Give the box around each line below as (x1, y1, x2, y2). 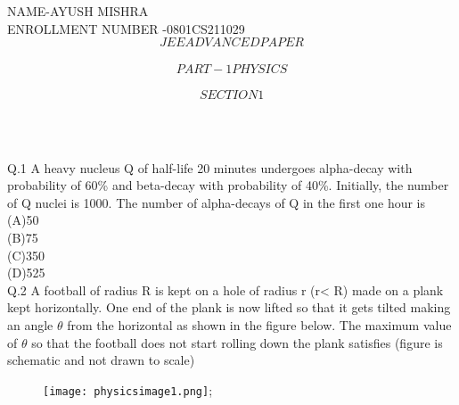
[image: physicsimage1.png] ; (43, 380, 213, 399)
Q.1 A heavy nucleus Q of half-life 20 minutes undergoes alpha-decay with (7, 158, 413, 177)
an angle (7, 315, 53, 334)
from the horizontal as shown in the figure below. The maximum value (67, 315, 452, 334)
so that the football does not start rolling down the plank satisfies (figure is (31, 333, 443, 351)
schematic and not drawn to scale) (7, 351, 195, 369)
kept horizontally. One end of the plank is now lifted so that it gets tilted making (7, 298, 451, 317)
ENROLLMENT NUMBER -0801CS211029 (7, 19, 245, 37)
